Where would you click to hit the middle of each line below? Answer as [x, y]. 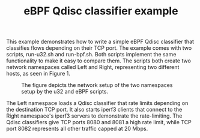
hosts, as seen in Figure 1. [38, 74]
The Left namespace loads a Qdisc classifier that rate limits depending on [97, 103]
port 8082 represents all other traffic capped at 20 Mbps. [77, 129]
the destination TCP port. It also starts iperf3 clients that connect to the [94, 110]
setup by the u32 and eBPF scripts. [65, 92]
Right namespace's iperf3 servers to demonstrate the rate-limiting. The [94, 116]
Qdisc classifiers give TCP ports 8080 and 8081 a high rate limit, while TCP [99, 122]
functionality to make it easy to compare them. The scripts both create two [98, 61]
